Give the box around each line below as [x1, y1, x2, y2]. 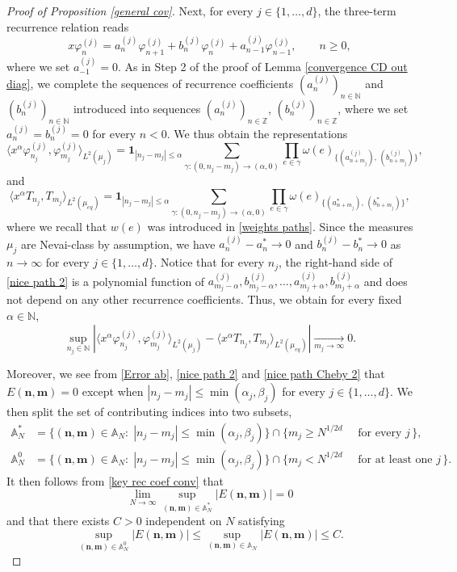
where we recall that [6, 217, 107, 234]
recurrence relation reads [6, 18, 129, 35]
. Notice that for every [153, 254, 265, 271]
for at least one [358, 453, 433, 465]
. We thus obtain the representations [166, 124, 348, 141]
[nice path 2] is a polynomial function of [6, 272, 205, 289]
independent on [145, 512, 222, 529]
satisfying [238, 512, 285, 529]
